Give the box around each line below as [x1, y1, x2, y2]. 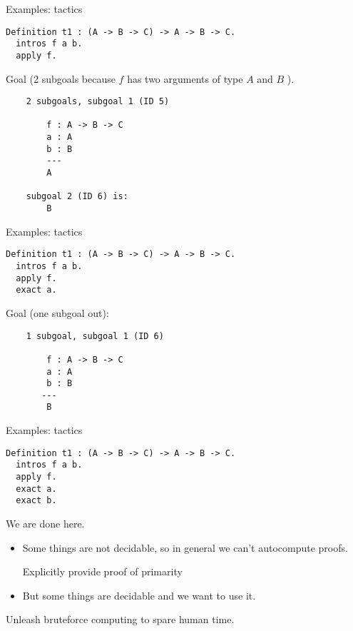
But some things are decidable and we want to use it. [22, 587, 256, 602]
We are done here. [6, 516, 85, 530]
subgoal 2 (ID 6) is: [26, 191, 128, 202]
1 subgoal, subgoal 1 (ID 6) [26, 330, 164, 341]
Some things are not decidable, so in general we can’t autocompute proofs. [22, 540, 348, 555]
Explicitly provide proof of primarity [22, 564, 183, 579]
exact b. [16, 495, 57, 506]
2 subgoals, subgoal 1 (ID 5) [26, 96, 170, 107]
